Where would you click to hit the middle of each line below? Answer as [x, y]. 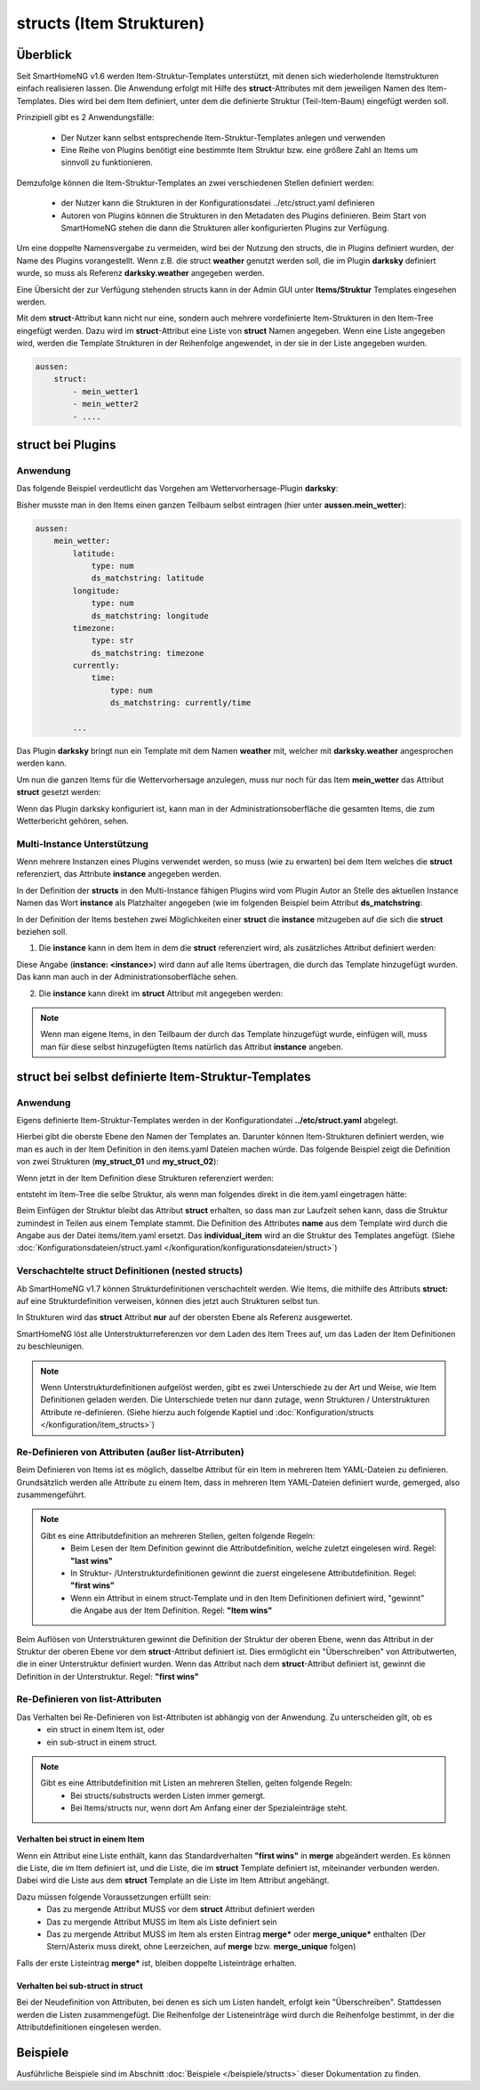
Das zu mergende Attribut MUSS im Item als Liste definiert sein [162, 1922]
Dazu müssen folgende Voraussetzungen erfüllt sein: [114, 1897]
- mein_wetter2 [106, 404]
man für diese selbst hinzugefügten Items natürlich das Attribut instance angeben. [192, 1047]
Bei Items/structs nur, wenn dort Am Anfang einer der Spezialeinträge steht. [209, 1808]
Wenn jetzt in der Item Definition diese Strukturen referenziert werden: [145, 1178]
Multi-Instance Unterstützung [82, 844]
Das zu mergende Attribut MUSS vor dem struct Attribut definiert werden [181, 1909]
